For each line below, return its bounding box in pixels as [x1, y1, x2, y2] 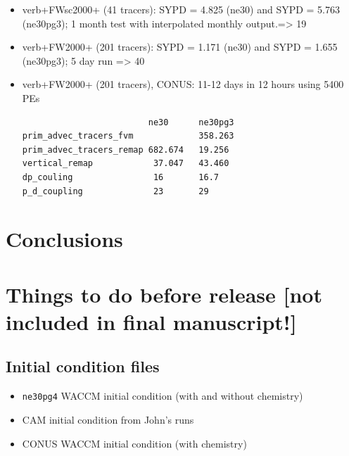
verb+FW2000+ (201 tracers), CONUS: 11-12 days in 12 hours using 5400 [22, 77, 344, 91]
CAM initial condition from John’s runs [22, 412, 194, 426]
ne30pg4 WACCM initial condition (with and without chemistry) [22, 388, 303, 403]
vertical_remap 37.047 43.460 [22, 158, 229, 169]
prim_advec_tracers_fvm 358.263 [22, 131, 234, 141]
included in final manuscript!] [6, 307, 297, 336]
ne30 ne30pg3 [148, 117, 234, 127]
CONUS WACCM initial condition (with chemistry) [22, 436, 247, 450]
